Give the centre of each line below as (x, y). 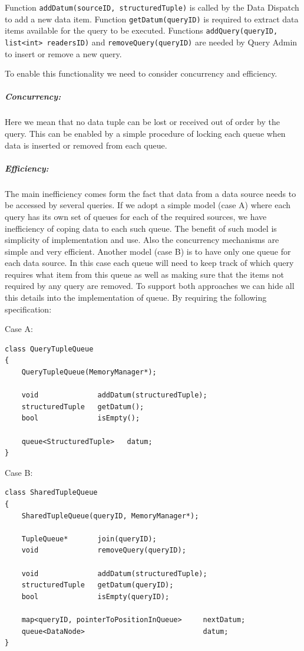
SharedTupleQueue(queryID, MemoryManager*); (110, 516)
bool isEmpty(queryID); (95, 596)
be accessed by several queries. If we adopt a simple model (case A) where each (148, 205)
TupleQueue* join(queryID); (89, 539)
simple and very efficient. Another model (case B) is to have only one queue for (148, 251)
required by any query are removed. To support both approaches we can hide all (150, 286)
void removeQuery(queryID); (104, 550)
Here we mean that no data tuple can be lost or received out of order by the (142, 122)
